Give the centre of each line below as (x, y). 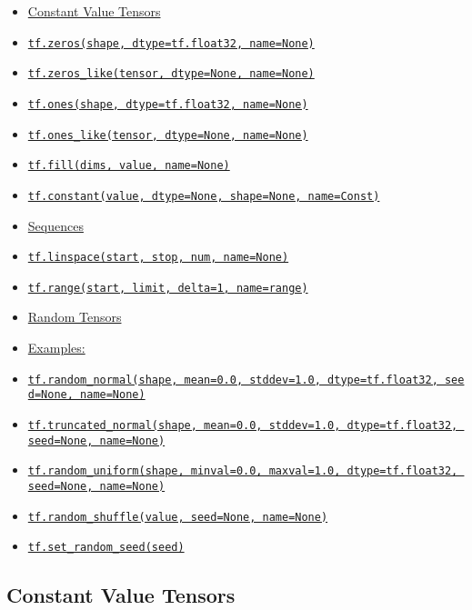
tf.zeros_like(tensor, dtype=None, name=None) (171, 74)
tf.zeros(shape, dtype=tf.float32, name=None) (171, 43)
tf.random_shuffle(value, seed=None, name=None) (178, 517)
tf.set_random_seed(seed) (106, 548)
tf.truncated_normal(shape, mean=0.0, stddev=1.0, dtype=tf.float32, (243, 425)
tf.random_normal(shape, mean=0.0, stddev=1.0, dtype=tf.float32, (233, 380)
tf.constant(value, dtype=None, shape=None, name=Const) (204, 196)
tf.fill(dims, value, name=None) (129, 166)
